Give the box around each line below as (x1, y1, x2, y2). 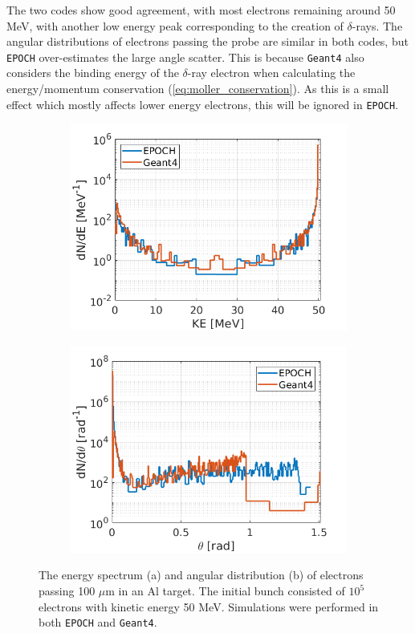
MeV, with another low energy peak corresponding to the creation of (6, 17, 344, 34)
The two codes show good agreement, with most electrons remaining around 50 (6, 2, 396, 18)
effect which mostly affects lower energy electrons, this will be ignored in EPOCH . (6, 95, 399, 112)
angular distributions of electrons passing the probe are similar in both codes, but (6, 33, 409, 50)
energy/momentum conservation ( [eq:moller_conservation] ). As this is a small (6, 80, 389, 97)
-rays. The (352, 17, 403, 34)
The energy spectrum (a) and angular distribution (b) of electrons (39, 566, 364, 583)
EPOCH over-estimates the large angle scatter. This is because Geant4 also (6, 48, 364, 65)
